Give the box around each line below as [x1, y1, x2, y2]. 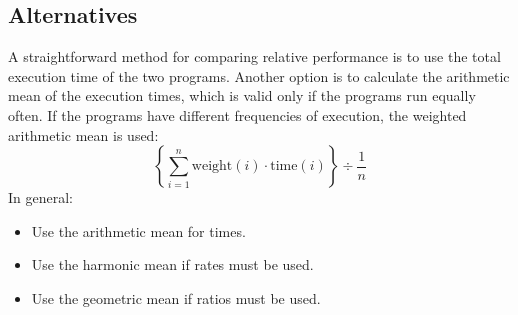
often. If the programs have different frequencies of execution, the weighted [8, 104, 467, 125]
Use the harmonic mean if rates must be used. [31, 254, 314, 275]
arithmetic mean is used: [8, 124, 159, 145]
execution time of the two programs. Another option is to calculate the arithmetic [8, 65, 510, 86]
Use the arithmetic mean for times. [31, 220, 246, 241]
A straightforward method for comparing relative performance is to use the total [8, 46, 501, 67]
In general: [8, 187, 73, 208]
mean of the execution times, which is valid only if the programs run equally [8, 85, 476, 106]
